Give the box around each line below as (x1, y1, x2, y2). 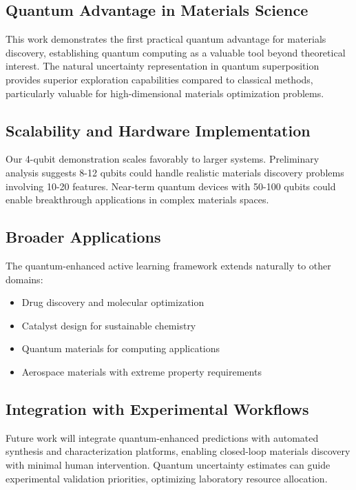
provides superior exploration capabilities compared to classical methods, (6, 72, 313, 86)
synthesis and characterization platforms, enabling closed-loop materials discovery (6, 444, 350, 458)
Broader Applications (6, 226, 161, 247)
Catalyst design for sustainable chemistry (21, 318, 196, 332)
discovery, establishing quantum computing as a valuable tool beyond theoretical (6, 45, 346, 59)
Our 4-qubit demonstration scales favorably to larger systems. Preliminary (6, 152, 320, 166)
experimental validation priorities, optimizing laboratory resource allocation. (6, 471, 328, 485)
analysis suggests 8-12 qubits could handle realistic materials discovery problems (6, 165, 344, 179)
